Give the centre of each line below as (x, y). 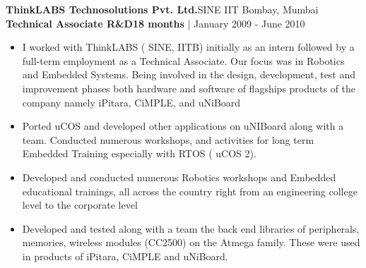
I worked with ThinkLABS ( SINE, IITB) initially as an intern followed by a (188, 47)
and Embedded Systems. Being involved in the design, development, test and (189, 74)
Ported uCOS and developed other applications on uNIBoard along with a (183, 126)
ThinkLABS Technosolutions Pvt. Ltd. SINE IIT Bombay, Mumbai (162, 9)
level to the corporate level (80, 205)
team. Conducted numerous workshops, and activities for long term (168, 139)
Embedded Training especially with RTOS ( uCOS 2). (139, 153)
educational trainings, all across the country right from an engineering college (190, 191)
